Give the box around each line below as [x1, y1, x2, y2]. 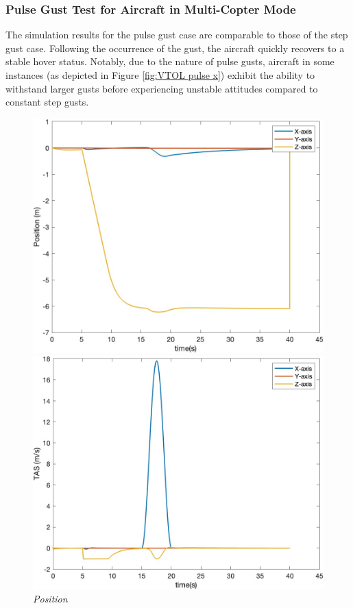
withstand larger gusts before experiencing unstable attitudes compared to [5, 81, 318, 95]
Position [33, 592, 68, 606]
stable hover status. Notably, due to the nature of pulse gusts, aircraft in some [5, 54, 334, 69]
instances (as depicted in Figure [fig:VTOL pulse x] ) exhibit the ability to [5, 68, 315, 82]
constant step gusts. [5, 95, 89, 109]
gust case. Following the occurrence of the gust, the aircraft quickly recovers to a [5, 40, 345, 55]
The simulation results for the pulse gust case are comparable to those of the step [5, 27, 348, 42]
